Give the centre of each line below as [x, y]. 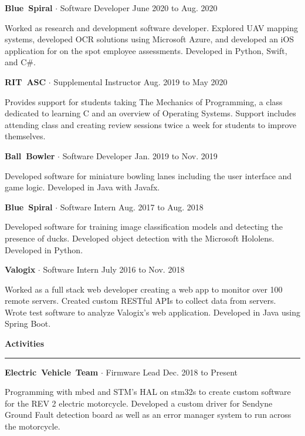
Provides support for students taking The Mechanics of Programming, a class [144, 101]
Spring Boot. [28, 323]
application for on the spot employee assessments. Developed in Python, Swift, [146, 50]
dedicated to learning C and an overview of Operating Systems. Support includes [150, 113]
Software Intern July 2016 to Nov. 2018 [114, 269]
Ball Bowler [30, 155]
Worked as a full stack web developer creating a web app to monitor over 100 [144, 289]
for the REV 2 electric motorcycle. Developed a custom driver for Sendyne [139, 403]
